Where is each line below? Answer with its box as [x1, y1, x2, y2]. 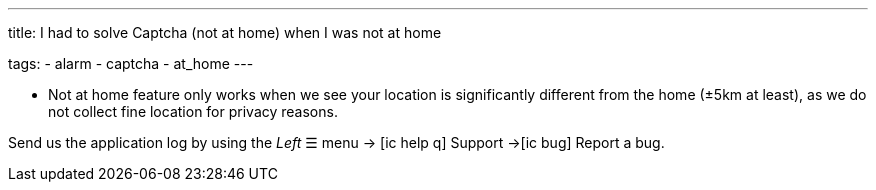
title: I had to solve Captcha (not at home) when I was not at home [8, 24, 442, 41]
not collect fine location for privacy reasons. [48, 103, 338, 120]
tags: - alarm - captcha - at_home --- [8, 55, 254, 72]
